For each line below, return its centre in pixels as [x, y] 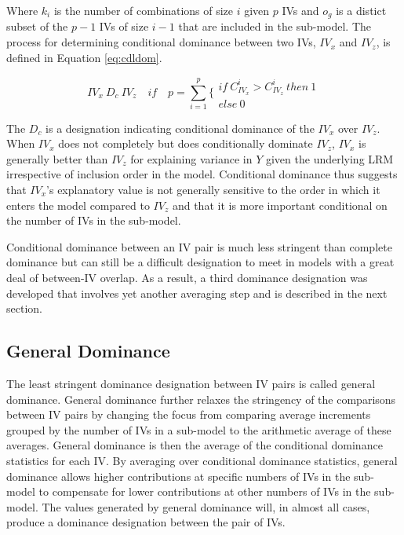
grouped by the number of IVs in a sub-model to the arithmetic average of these [199, 429]
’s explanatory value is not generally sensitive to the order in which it [213, 190]
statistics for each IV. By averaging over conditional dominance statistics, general [202, 460]
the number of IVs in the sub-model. [94, 220]
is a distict [361, 10]
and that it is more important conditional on [280, 205]
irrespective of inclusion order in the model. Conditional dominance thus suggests [202, 174]
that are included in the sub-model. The [275, 26]
